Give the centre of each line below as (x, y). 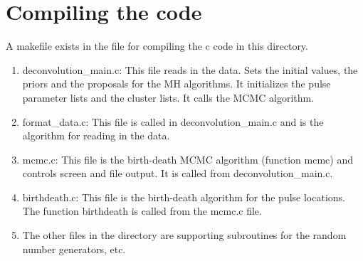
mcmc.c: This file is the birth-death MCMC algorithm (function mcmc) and (188, 159)
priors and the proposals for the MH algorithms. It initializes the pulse (177, 84)
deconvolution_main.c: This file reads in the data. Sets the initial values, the (190, 69)
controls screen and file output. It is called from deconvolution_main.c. (178, 173)
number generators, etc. (74, 249)
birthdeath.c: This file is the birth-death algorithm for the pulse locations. (184, 197)
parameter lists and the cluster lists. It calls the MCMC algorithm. (168, 97)
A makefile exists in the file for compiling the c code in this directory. (157, 46)
